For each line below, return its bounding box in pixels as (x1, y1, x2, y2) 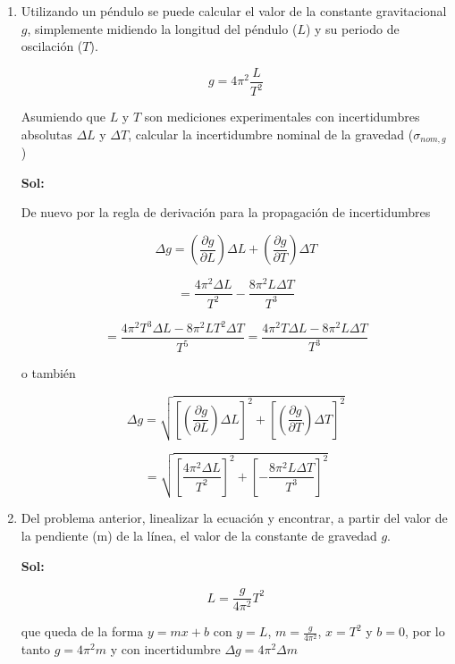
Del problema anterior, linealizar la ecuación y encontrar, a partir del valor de (21, 509, 448, 527)
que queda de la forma (21, 622, 144, 641)
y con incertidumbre (110, 640, 221, 659)
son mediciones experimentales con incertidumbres (144, 107, 420, 126)
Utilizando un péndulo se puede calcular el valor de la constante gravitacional (21, 2, 447, 20)
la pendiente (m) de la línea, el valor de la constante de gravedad (21, 525, 377, 544)
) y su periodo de (305, 19, 400, 38)
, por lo (404, 622, 445, 641)
